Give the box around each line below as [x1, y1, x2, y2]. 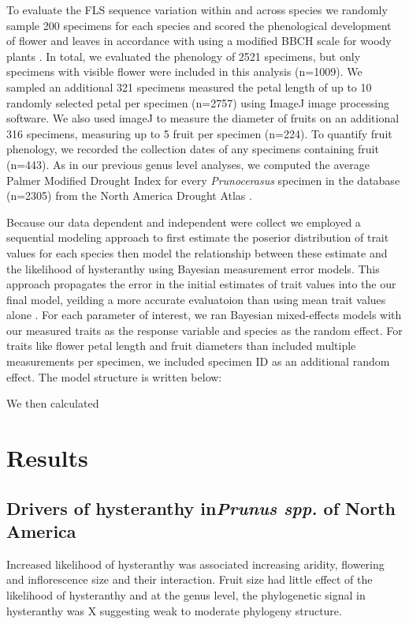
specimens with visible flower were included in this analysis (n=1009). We [6, 63, 363, 80]
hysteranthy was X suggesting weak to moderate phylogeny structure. [6, 602, 342, 618]
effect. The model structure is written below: [6, 368, 222, 385]
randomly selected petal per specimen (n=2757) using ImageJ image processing [6, 94, 389, 111]
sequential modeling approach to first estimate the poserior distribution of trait [6, 229, 389, 246]
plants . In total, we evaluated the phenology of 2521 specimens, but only [6, 47, 361, 64]
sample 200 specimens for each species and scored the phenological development [6, 17, 392, 33]
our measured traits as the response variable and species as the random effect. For [6, 321, 403, 338]
